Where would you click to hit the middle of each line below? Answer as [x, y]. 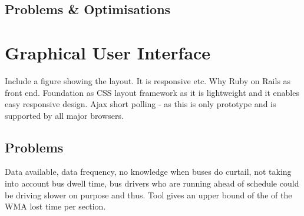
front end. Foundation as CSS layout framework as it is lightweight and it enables [152, 92]
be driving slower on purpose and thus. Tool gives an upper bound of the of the [148, 195]
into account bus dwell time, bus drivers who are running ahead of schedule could [152, 183]
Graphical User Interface [108, 52]
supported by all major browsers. [64, 115]
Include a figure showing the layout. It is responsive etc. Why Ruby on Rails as [148, 80]
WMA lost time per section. [55, 206]
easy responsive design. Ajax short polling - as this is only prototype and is [141, 104]
